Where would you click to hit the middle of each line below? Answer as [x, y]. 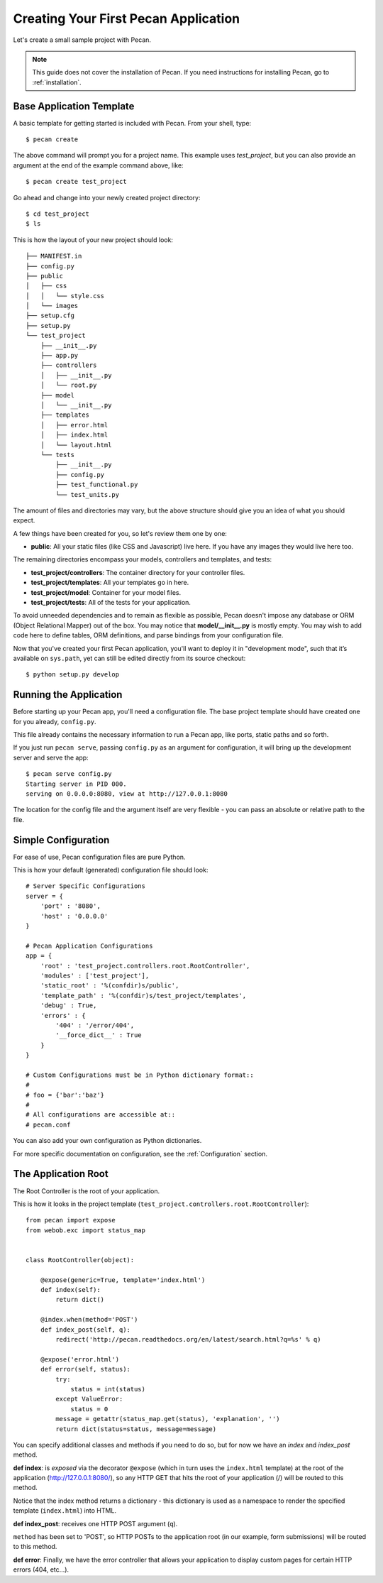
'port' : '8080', [70, 906]
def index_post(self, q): [85, 1330]
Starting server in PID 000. [76, 784]
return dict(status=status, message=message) [136, 1429]
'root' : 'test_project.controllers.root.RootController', [145, 966]
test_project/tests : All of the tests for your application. [111, 603]
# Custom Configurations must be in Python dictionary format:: [140, 1075]
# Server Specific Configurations [85, 886]
